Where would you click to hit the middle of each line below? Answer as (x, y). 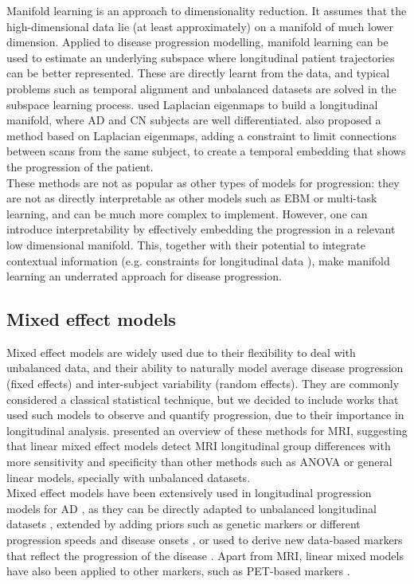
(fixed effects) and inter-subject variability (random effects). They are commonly (203, 384)
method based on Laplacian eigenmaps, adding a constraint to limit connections (201, 135)
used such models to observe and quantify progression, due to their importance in (205, 415)
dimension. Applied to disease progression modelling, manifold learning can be (197, 42)
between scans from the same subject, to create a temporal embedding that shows (206, 151)
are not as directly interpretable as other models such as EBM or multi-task (192, 198)
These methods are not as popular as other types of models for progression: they (203, 182)
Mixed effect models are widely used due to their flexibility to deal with (181, 352)
